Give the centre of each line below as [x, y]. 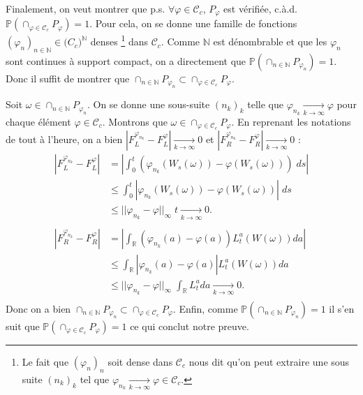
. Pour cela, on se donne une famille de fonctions [193, 23]
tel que [95, 379]
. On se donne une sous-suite [148, 104]
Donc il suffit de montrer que [68, 78]
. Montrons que [135, 121]
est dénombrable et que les [270, 42]
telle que [265, 104]
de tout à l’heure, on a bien [64, 139]
